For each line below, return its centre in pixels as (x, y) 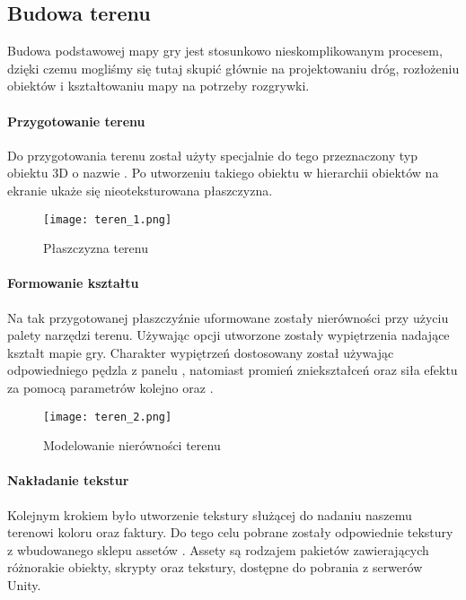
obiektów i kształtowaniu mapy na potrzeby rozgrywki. (158, 86)
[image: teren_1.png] (108, 219)
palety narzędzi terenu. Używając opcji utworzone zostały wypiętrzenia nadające (229, 335)
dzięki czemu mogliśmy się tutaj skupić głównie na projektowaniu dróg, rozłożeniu (233, 68)
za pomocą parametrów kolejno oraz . (110, 387)
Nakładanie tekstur (68, 480)
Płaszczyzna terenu (96, 248)
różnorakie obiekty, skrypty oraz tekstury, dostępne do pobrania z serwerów (215, 567)
